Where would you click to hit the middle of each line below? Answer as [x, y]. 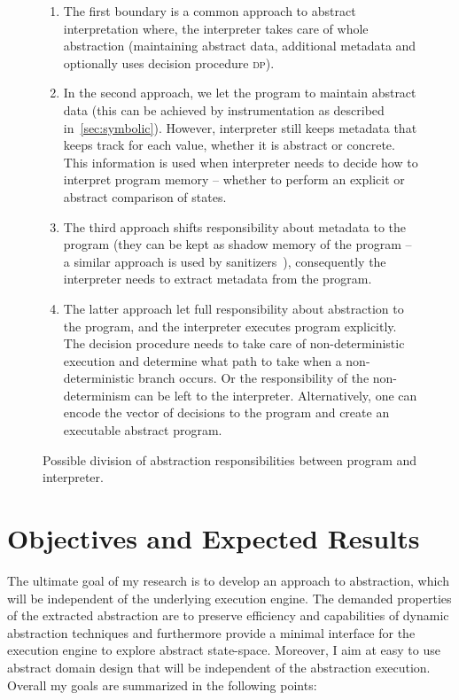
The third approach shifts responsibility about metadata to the [235, 226]
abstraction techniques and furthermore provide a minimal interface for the [211, 632]
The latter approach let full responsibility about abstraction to [233, 308]
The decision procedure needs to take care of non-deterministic [234, 343]
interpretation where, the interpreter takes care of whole [216, 28]
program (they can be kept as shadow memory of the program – [237, 244]
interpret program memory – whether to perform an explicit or [234, 179]
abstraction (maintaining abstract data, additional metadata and [240, 46]
